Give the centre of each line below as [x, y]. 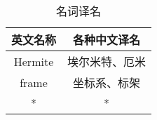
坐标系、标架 [107, 82]
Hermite [34, 61]
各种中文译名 [107, 40]
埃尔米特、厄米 [107, 61]
